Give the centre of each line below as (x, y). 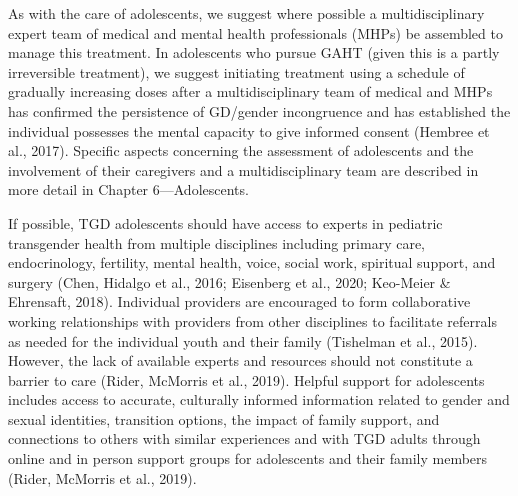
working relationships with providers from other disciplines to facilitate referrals (252, 320)
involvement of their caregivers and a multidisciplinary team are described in (243, 169)
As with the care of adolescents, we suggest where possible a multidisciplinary (246, 13)
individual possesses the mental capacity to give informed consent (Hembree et (249, 130)
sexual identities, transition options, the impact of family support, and (224, 418)
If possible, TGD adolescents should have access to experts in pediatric (225, 222)
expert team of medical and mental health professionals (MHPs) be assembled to (255, 32)
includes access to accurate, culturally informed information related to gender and (259, 399)
